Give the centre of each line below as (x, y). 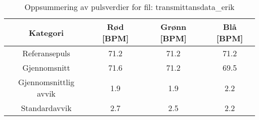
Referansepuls (46, 53)
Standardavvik (46, 108)
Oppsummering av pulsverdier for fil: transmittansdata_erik (129, 7)
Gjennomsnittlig (46, 82)
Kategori (46, 32)
